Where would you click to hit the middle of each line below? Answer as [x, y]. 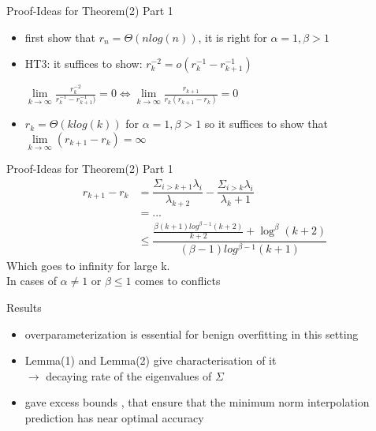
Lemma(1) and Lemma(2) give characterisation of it [151, 360]
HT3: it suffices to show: [84, 64]
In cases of [32, 281]
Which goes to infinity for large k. [88, 265]
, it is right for [233, 37]
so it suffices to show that [266, 124]
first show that [60, 37]
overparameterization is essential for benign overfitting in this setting [192, 334]
